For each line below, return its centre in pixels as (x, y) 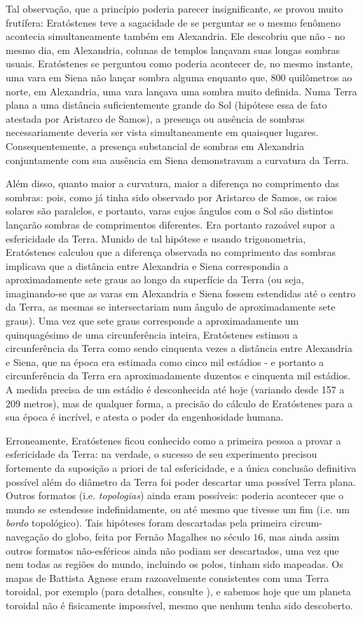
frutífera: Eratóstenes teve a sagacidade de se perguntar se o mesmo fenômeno (173, 22)
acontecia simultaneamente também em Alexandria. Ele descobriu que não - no (176, 36)
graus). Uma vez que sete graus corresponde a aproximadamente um (152, 321)
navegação (27, 536)
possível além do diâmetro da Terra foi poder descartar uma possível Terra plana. (181, 481)
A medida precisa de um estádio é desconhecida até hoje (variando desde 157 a (175, 389)
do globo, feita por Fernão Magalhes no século (151, 536)
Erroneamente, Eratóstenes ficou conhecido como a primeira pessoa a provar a (173, 440)
